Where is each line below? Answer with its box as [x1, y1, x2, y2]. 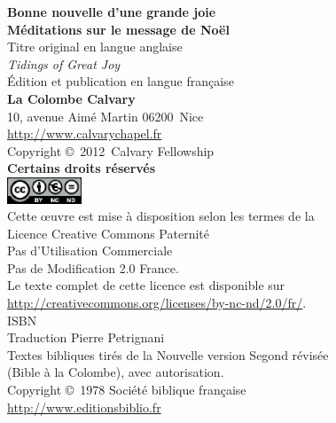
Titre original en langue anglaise [7, 37, 183, 56]
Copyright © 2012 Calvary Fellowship [7, 141, 215, 160]
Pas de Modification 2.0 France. [7, 258, 179, 277]
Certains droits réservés [7, 159, 156, 177]
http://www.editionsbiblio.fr [7, 397, 161, 416]
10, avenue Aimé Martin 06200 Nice [7, 106, 204, 125]
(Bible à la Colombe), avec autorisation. [7, 363, 224, 381]
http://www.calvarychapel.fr [7, 124, 162, 143]
